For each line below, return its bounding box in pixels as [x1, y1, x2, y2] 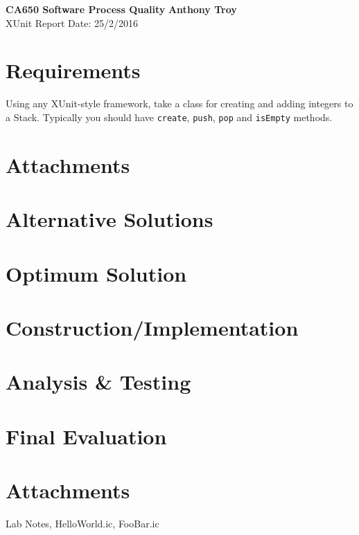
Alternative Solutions [6, 205, 213, 233]
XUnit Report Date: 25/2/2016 [6, 15, 138, 30]
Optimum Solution [6, 259, 187, 287]
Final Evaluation [6, 421, 167, 450]
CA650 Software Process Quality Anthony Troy [6, 2, 237, 16]
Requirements [6, 56, 141, 84]
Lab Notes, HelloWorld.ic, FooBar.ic [6, 516, 159, 530]
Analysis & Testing [6, 368, 191, 396]
